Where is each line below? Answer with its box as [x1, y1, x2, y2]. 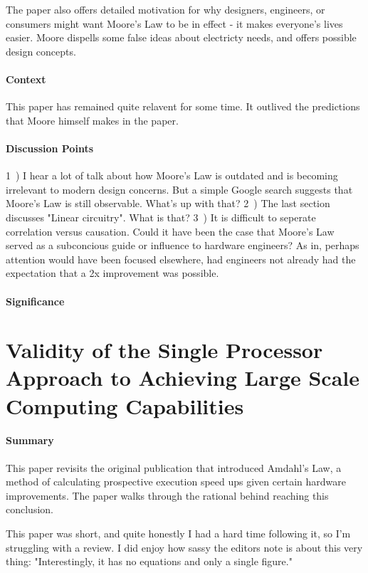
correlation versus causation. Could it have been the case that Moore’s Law [6, 224, 335, 238]
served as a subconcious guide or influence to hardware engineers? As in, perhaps [6, 238, 359, 253]
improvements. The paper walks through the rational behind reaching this [6, 488, 329, 503]
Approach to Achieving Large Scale [6, 363, 360, 392]
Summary [6, 433, 54, 448]
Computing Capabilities [6, 391, 244, 420]
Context [6, 71, 46, 86]
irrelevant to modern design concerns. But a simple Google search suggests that [6, 182, 353, 196]
